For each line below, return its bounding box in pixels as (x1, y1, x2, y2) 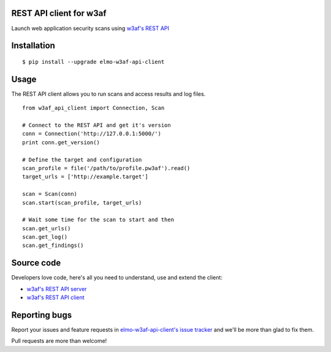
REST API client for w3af (11, 8, 107, 18)
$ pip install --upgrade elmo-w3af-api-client (22, 58, 165, 65)
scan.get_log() (22, 233, 68, 241)
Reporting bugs (11, 310, 72, 320)
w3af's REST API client (26, 294, 85, 301)
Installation (11, 41, 55, 51)
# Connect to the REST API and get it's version (22, 122, 171, 128)
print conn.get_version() (22, 139, 101, 146)
